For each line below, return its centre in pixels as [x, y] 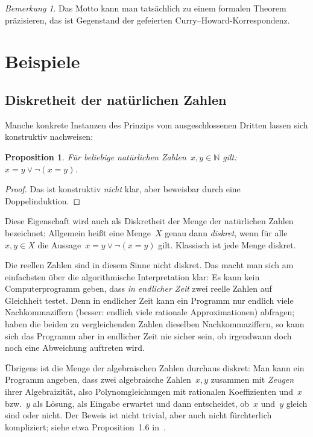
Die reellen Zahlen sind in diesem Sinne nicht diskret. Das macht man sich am [149, 265]
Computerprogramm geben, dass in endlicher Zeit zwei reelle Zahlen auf [138, 288]
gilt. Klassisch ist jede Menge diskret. [227, 244]
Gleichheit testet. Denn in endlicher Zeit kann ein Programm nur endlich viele [149, 300]
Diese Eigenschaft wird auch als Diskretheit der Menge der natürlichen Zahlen [149, 221]
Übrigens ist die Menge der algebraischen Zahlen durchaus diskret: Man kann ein [155, 367]
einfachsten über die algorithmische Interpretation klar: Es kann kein [132, 276]
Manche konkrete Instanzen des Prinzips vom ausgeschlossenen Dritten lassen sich [156, 124]
